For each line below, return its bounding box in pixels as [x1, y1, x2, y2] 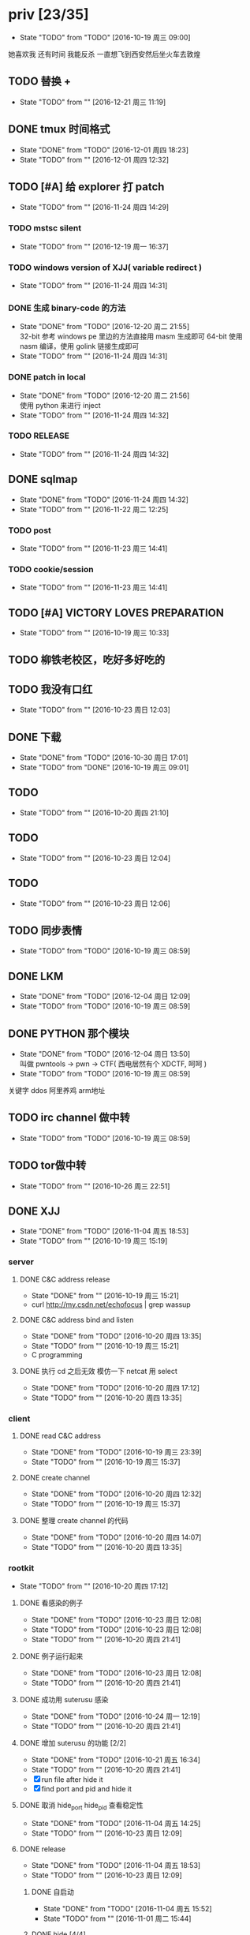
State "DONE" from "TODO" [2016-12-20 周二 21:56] [19, 391, 190, 400]
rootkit [8, 1563, 35, 1574]
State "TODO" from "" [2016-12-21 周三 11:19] [19, 97, 166, 107]
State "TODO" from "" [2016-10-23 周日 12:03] [19, 705, 171, 715]
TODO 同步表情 [8, 923, 83, 937]
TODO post [8, 525, 51, 536]
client [8, 1413, 31, 1424]
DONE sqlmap [8, 473, 78, 486]
